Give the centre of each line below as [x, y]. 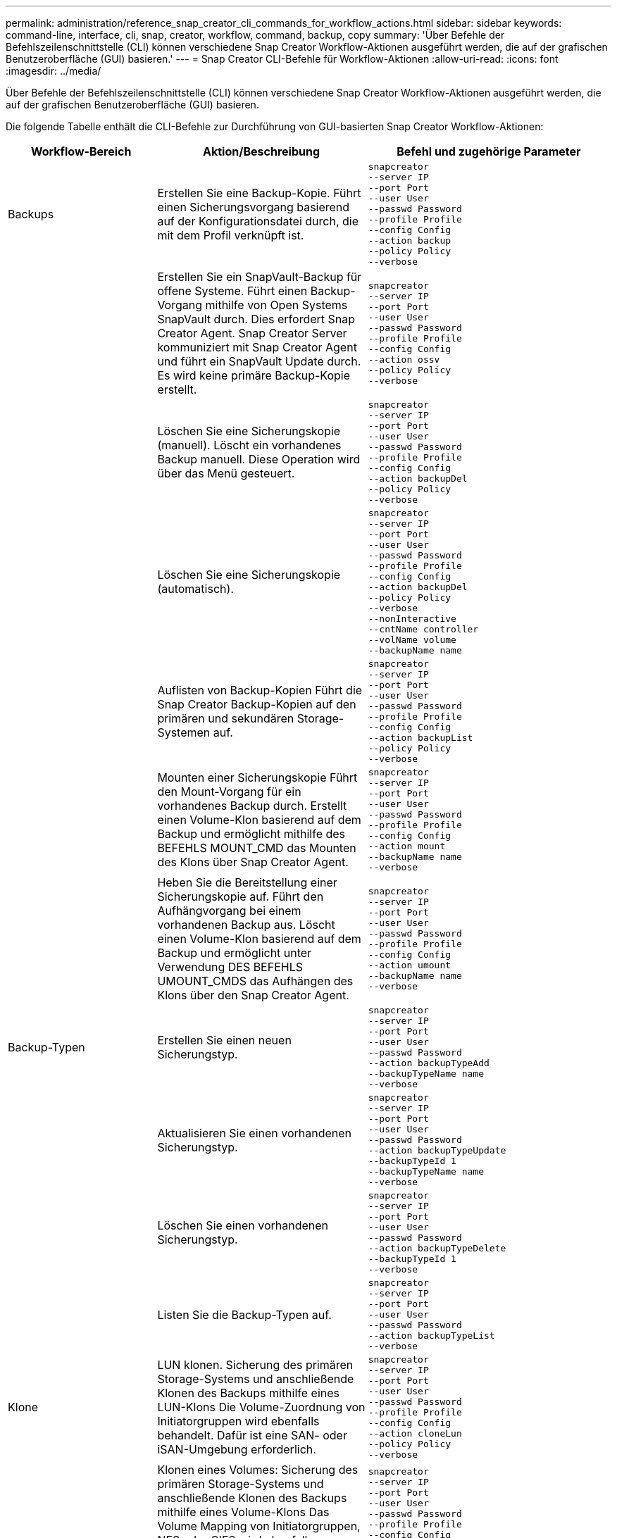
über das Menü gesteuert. [226, 473]
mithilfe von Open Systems [276, 305]
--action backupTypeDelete [437, 1248]
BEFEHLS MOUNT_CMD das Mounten [257, 848]
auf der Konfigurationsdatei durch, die [258, 221]
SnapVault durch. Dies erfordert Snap [256, 319]
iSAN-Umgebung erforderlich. [237, 1449]
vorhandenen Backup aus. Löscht [246, 925]
